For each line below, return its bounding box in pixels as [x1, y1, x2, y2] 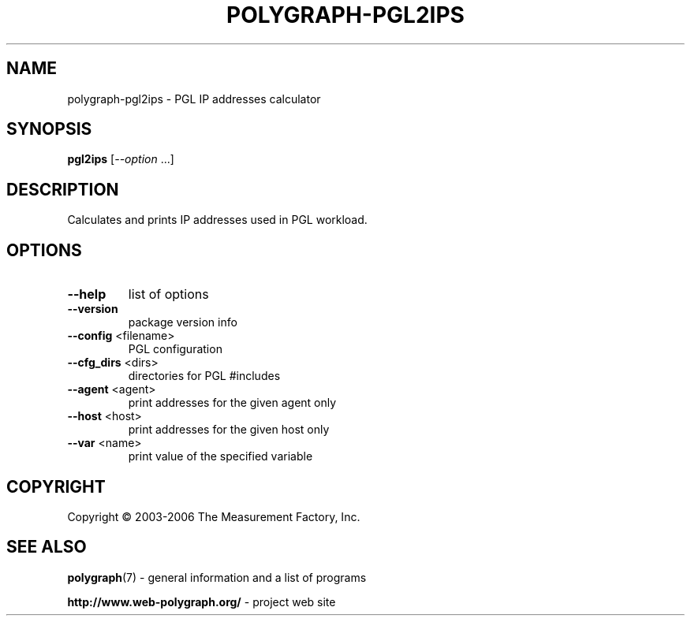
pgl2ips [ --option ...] [67, 152, 174, 166]
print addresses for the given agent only [128, 396, 337, 410]
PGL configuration [128, 342, 222, 356]
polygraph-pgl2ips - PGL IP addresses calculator [67, 91, 321, 106]
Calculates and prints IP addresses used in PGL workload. [67, 213, 368, 227]
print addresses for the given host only [128, 423, 330, 437]
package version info [128, 315, 237, 330]
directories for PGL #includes [128, 369, 281, 383]
